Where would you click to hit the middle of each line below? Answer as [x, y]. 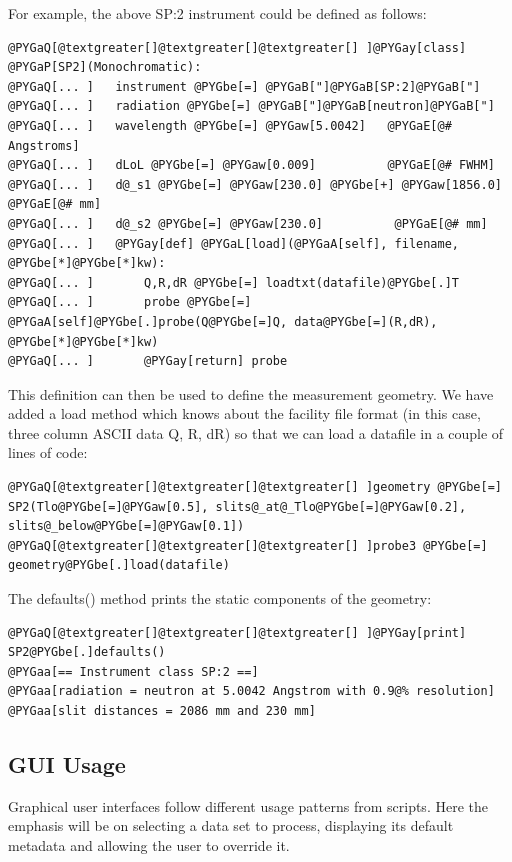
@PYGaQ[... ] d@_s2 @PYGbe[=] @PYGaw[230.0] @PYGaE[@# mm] [248, 223]
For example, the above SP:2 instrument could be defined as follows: [217, 13]
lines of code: [48, 452]
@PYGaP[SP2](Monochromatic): [105, 67]
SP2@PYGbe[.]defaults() [87, 652]
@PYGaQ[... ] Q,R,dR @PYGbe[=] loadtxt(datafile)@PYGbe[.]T [234, 282]
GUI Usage [67, 763]
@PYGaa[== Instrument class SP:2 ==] [133, 671]
